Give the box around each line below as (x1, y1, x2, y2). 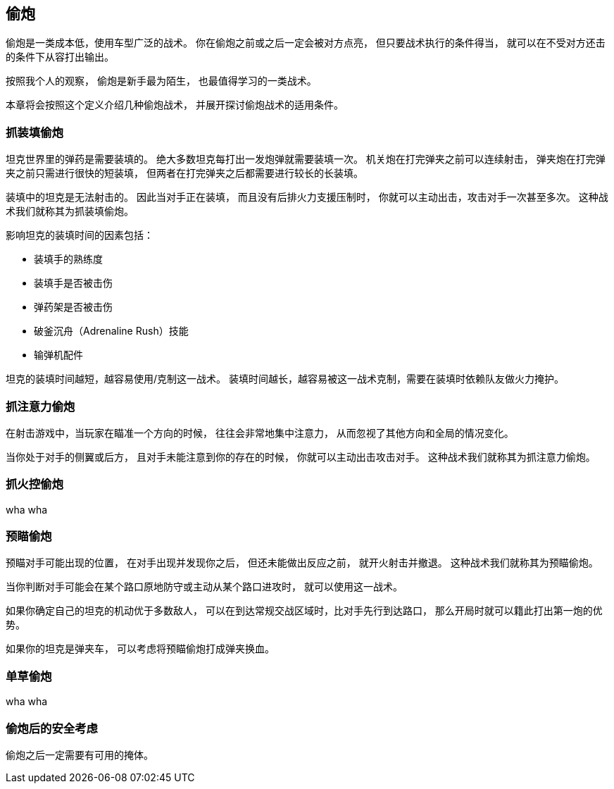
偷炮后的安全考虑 (6, 721, 98, 735)
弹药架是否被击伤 (34, 301, 113, 313)
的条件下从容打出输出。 (6, 51, 114, 63)
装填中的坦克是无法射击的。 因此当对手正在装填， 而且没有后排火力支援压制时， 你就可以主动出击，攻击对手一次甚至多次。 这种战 (6, 191, 608, 204)
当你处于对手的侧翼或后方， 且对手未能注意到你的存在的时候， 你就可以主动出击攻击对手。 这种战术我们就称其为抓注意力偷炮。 (6, 450, 596, 463)
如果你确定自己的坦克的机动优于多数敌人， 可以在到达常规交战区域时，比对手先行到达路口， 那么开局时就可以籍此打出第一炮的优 (6, 604, 603, 617)
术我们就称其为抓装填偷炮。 (6, 205, 134, 218)
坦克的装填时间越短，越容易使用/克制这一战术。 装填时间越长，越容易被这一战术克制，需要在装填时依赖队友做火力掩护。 (6, 373, 564, 385)
